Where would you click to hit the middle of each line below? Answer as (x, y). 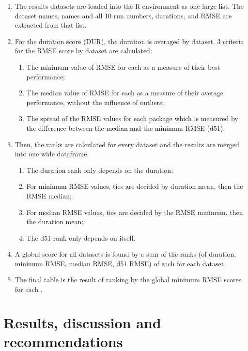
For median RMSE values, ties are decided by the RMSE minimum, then (135, 212)
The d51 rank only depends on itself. (81, 237)
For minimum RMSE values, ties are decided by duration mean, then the (135, 186)
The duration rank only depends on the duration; (100, 170)
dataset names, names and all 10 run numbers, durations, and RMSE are (123, 15)
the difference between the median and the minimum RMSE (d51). (126, 128)
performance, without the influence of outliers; (95, 102)
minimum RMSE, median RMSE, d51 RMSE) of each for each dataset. (120, 263)
